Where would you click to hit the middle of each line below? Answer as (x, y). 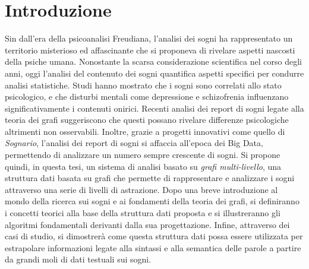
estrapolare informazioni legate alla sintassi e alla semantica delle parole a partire (153, 247)
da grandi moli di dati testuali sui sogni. (78, 259)
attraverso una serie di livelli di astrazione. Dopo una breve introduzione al (141, 189)
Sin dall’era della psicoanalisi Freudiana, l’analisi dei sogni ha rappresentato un (149, 38)
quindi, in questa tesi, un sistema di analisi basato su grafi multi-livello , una (143, 166)
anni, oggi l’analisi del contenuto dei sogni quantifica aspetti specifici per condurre (154, 73)
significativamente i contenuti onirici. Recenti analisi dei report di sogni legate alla (154, 108)
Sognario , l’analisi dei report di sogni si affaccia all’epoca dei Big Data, (134, 143)
